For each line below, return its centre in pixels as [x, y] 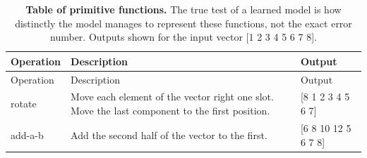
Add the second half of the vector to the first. [169, 134]
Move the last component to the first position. [170, 111]
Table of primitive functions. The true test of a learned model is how [183, 9]
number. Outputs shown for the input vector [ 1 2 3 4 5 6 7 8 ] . [183, 37]
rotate [24, 104]
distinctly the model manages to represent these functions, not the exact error [183, 23]
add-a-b [27, 134]
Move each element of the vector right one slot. [172, 97]
